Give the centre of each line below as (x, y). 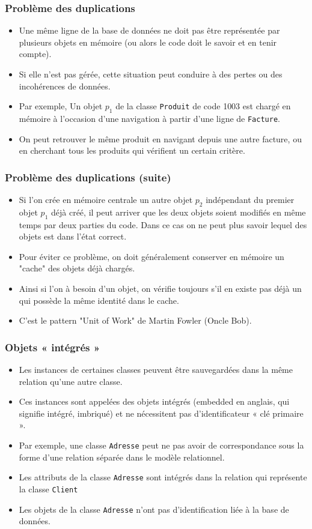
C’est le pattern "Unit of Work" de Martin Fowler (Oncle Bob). (135, 320)
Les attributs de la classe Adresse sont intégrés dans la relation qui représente (163, 477)
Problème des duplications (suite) (88, 177)
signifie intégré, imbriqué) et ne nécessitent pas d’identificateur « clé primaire (161, 413)
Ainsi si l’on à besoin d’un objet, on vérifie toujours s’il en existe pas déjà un (160, 289)
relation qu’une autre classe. (71, 381)
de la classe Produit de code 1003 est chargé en (203, 106)
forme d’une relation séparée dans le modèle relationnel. (122, 457)
